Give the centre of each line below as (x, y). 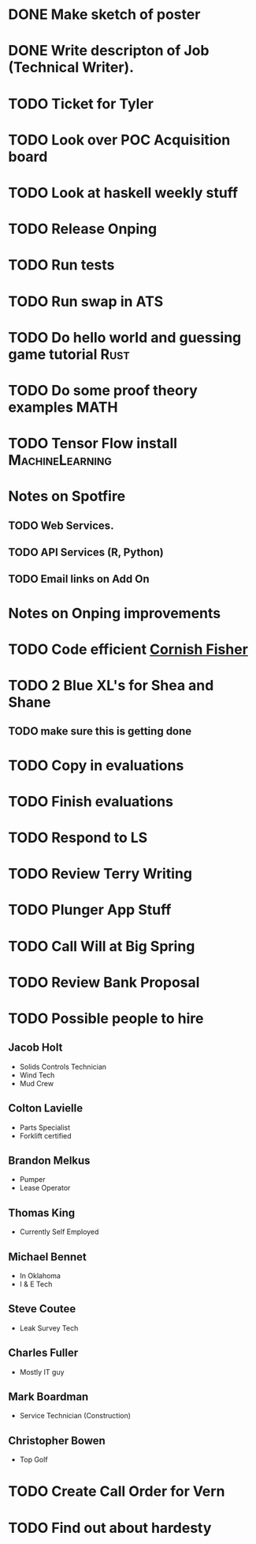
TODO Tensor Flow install (93, 444)
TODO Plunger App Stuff (90, 910)
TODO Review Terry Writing (100, 874)
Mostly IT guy (42, 1372)
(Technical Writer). (71, 68)
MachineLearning (60, 461)
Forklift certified (46, 1135)
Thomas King (42, 1212)
